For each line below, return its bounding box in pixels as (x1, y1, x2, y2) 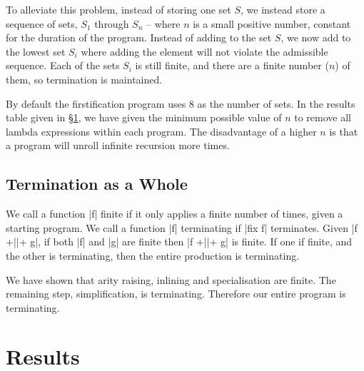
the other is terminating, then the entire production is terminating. (6, 248, 300, 263)
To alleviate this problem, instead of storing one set (6, 2, 231, 16)
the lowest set (6, 44, 66, 59)
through (94, 16, 129, 31)
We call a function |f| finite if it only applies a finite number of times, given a (6, 206, 343, 221)
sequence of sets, (6, 16, 78, 31)
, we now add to (280, 30, 351, 45)
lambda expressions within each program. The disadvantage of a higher (6, 123, 317, 138)
